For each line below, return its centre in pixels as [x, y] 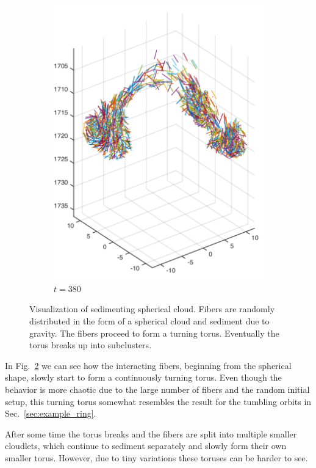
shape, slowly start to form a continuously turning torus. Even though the [143, 377]
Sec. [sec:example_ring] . [51, 413]
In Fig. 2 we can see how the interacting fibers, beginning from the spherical [148, 365]
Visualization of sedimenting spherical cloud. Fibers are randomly [152, 309]
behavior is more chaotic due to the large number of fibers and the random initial [157, 389]
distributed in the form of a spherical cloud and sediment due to [149, 321]
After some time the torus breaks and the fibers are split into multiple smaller [151, 433]
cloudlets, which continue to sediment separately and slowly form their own [146, 446]
